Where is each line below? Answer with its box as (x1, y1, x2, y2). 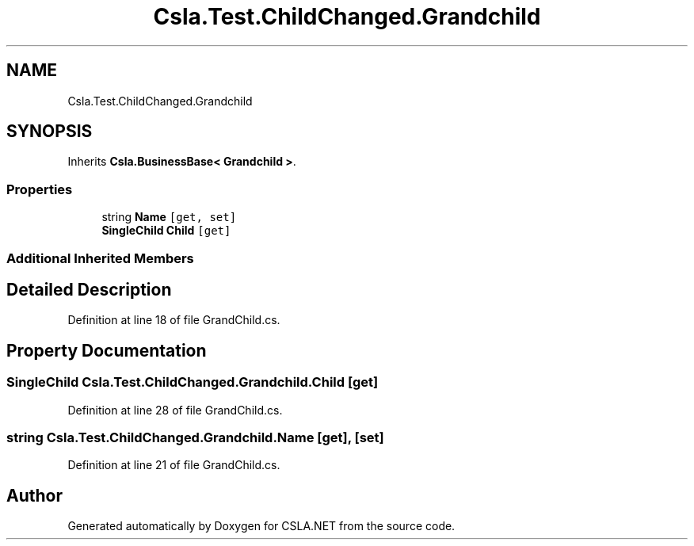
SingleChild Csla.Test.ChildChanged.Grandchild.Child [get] (6, 374, 379, 391)
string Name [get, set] (101, 210, 237, 224)
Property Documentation (6, 340, 207, 361)
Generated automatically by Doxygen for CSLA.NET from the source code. (67, 519, 456, 533)
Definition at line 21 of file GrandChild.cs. (67, 458, 280, 472)
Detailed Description (6, 279, 172, 300)
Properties (6, 181, 73, 197)
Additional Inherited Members (6, 250, 194, 266)
